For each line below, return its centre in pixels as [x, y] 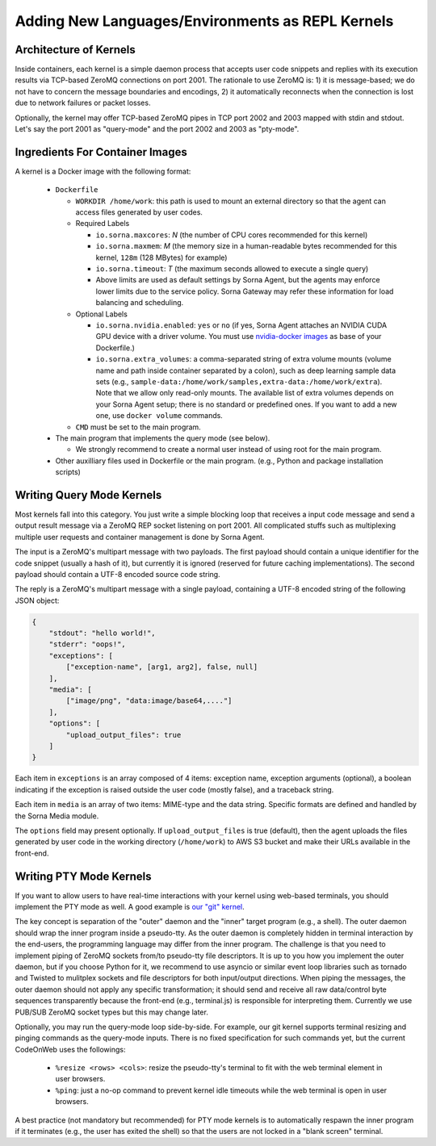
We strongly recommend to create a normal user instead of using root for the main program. [228, 450]
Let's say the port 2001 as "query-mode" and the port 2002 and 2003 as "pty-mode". [157, 129]
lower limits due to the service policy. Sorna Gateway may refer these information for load [245, 291]
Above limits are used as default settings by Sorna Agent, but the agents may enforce [238, 280]
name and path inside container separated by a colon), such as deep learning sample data [246, 370]
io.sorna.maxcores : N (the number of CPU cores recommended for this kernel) [232, 235]
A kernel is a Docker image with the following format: [103, 171]
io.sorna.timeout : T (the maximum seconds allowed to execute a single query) [232, 269]
